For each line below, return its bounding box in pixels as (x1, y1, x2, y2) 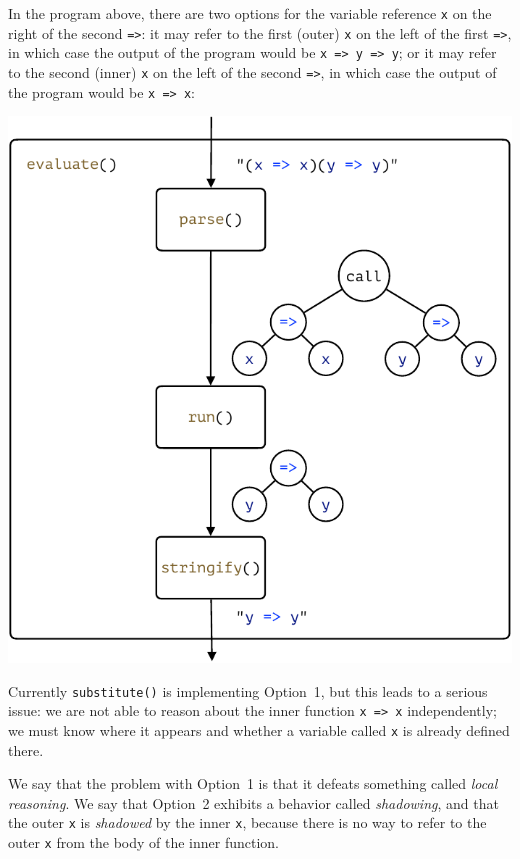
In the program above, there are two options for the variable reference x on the (8, 3, 492, 23)
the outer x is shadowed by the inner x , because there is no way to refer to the (8, 812, 487, 833)
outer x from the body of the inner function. (8, 832, 280, 852)
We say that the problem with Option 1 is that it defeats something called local (8, 773, 498, 794)
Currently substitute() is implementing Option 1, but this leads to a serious (8, 680, 488, 701)
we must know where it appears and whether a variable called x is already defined (8, 719, 510, 740)
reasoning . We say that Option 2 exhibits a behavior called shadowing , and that (8, 792, 499, 813)
